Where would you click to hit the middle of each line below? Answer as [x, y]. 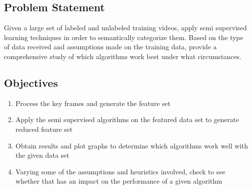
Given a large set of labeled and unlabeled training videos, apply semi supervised [126, 28]
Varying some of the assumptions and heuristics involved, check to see [120, 171]
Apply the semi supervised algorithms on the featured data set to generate [127, 119]
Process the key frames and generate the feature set [93, 103]
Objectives [31, 82]
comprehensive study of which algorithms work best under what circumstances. [123, 56]
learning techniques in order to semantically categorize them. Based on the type [124, 37]
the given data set [42, 155]
